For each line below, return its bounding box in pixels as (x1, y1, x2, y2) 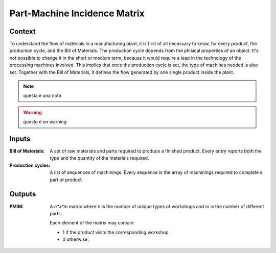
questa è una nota (23, 92, 61, 99)
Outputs (9, 190, 36, 198)
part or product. (50, 176, 83, 183)
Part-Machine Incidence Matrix (9, 8, 145, 19)
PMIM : (9, 203, 24, 209)
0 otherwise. (62, 236, 89, 242)
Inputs (9, 135, 31, 143)
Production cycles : (9, 162, 51, 168)
